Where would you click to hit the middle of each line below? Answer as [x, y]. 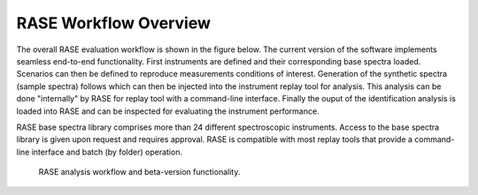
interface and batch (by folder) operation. [107, 152]
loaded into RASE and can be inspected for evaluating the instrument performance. [168, 111]
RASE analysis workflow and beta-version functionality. [139, 172]
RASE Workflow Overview [114, 23]
